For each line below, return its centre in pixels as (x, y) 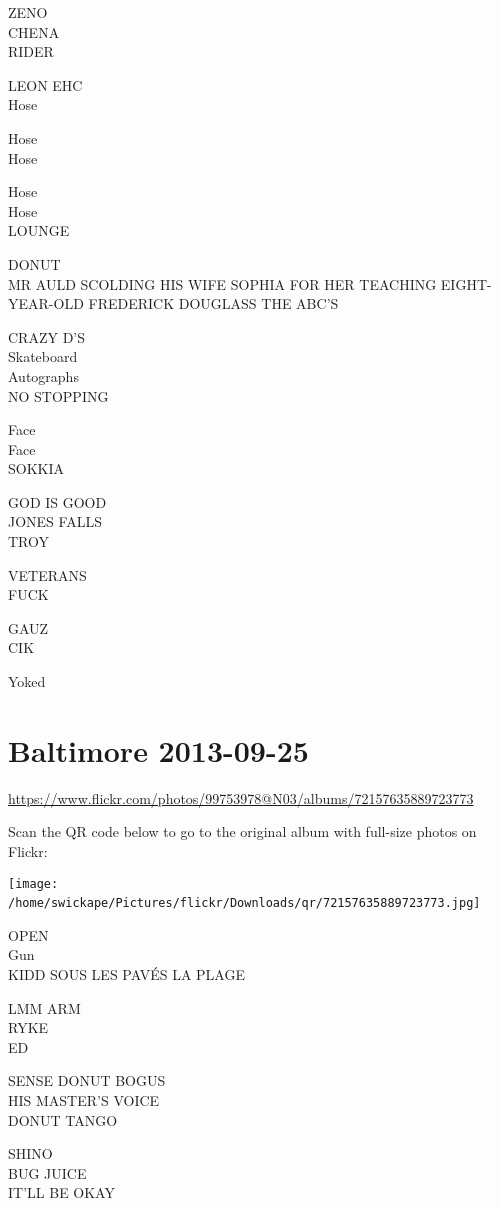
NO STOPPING (58, 395)
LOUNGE (39, 230)
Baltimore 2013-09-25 (158, 749)
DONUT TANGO (63, 1119)
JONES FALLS (55, 521)
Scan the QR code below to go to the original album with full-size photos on (242, 831)
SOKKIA (36, 468)
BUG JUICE (47, 1172)
